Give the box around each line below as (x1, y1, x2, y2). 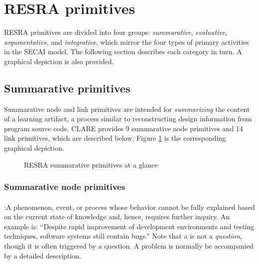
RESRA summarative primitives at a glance (24, 159, 158, 170)
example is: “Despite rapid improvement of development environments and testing (4, 221, 255, 231)
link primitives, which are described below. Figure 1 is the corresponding (4, 133, 226, 143)
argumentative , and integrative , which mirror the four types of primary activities (4, 36, 249, 47)
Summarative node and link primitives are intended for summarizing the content (4, 103, 250, 114)
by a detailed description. (4, 250, 81, 261)
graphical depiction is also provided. (4, 56, 114, 66)
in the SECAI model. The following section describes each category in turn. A (4, 46, 242, 57)
